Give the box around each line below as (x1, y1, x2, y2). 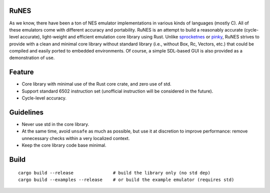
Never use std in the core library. (21, 121, 89, 127)
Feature (9, 68, 34, 76)
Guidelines (9, 108, 43, 116)
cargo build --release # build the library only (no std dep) (18, 170, 211, 175)
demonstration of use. (9, 55, 55, 61)
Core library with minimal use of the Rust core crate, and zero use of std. (21, 81, 172, 87)
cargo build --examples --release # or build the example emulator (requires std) (18, 177, 234, 182)
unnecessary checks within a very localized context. (21, 135, 130, 141)
